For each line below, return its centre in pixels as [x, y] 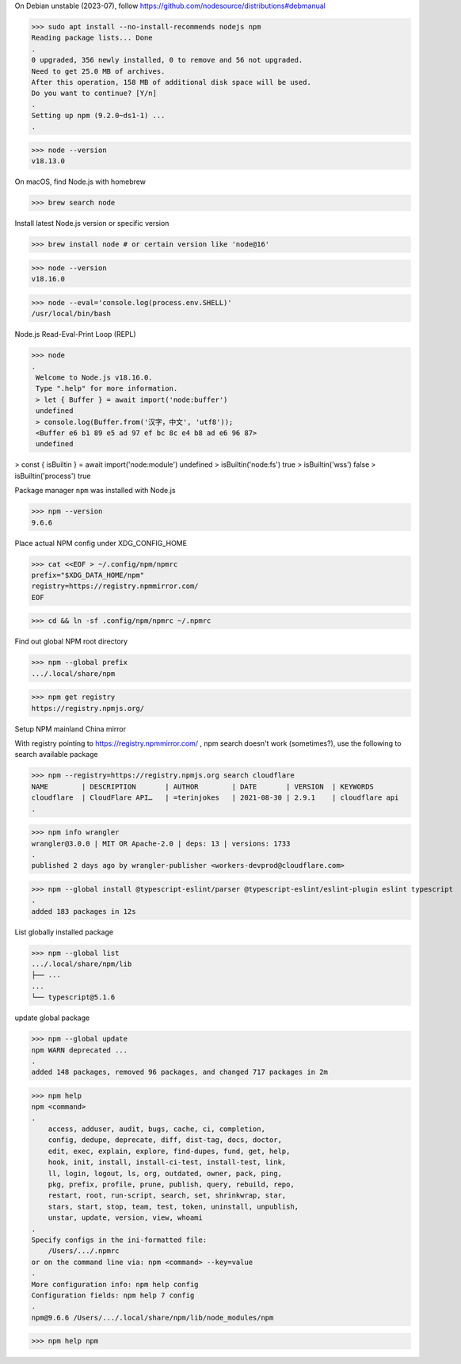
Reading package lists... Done [92, 38]
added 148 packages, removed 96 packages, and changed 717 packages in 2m [180, 1072]
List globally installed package [64, 932]
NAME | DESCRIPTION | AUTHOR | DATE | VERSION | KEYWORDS [202, 786]
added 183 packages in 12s [84, 911]
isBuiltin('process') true [53, 476]
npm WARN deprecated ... [80, 1050]
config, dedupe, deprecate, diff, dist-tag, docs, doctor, [165, 1140]
